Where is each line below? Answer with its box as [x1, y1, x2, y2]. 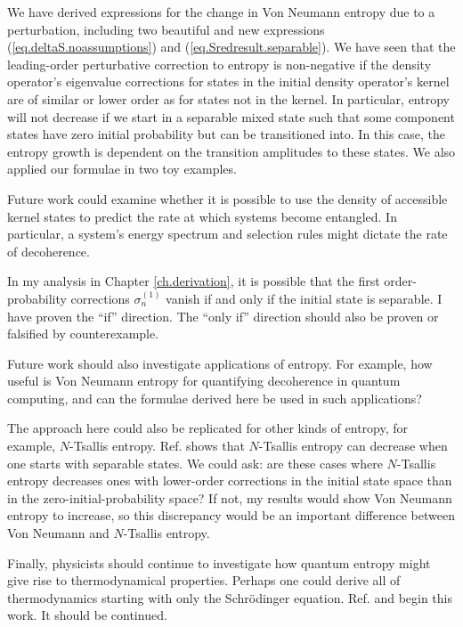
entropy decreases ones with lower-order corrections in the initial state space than [7, 471, 452, 490]
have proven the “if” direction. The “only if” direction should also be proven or [7, 306, 439, 325]
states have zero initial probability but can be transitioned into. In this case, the [7, 125, 446, 143]
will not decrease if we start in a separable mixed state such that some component [7, 107, 455, 126]
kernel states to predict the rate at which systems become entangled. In [7, 207, 397, 225]
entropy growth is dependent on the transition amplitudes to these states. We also [7, 142, 456, 160]
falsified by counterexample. [7, 324, 159, 343]
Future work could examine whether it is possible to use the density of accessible [7, 189, 448, 208]
